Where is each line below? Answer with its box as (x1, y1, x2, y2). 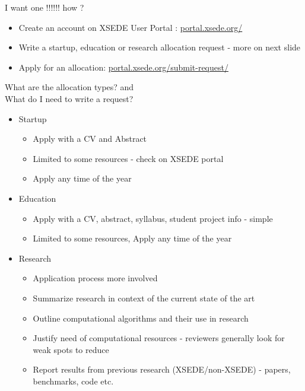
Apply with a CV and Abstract (33, 132, 147, 145)
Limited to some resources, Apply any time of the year (33, 232, 232, 244)
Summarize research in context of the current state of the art (33, 291, 255, 304)
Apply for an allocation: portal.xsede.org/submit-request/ (18, 61, 228, 73)
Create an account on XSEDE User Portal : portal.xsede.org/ (18, 21, 243, 33)
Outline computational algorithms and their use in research (33, 311, 249, 324)
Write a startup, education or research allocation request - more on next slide (18, 41, 301, 53)
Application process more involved (33, 272, 158, 284)
